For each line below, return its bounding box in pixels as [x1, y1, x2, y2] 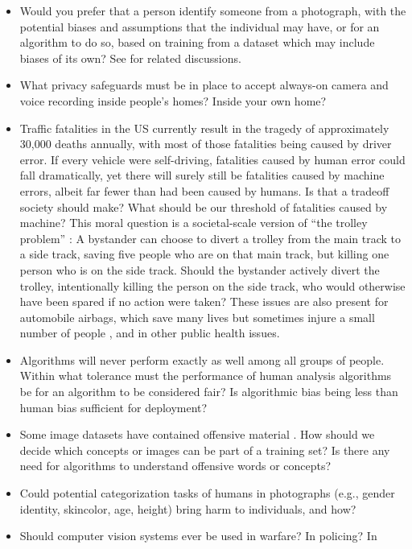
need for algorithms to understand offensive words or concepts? [19, 457, 332, 474]
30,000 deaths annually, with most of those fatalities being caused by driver [19, 135, 392, 152]
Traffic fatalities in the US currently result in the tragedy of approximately [19, 119, 389, 136]
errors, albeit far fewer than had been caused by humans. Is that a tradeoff [19, 182, 389, 199]
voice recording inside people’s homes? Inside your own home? [19, 92, 327, 109]
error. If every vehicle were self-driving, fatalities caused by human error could [19, 151, 406, 167]
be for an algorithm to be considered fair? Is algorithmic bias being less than [19, 383, 398, 400]
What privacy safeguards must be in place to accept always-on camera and [19, 76, 389, 93]
